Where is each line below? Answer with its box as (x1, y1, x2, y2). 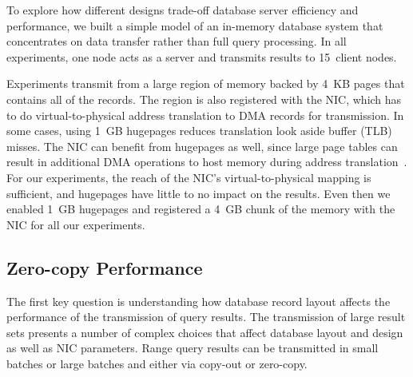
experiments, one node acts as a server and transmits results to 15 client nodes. (6, 48, 397, 65)
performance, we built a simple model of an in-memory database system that (6, 17, 383, 34)
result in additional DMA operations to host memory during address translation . (6, 153, 407, 170)
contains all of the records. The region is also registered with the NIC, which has (6, 90, 402, 107)
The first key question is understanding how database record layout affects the (6, 292, 391, 309)
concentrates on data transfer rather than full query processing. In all (6, 33, 347, 50)
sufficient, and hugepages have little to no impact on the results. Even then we (6, 185, 391, 201)
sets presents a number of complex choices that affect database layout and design (6, 323, 403, 340)
